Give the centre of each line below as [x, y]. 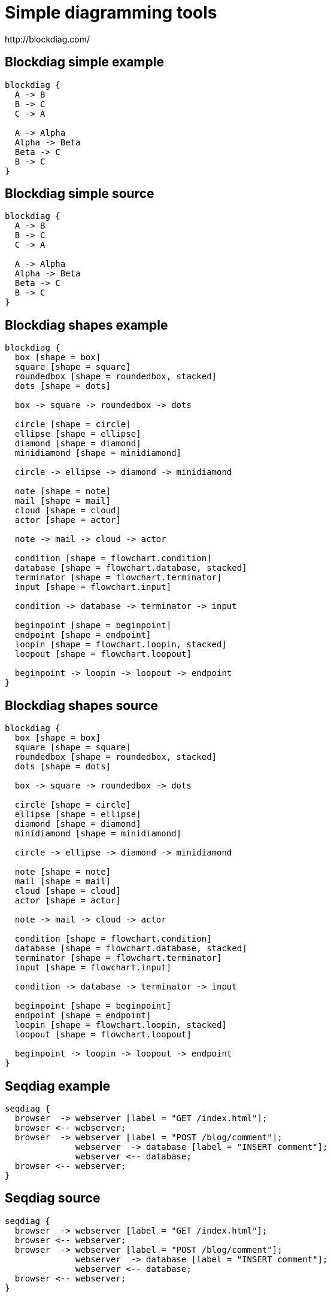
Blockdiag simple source [80, 194]
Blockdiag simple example [84, 62]
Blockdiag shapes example [86, 325]
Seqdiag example [57, 1086]
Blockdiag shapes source [82, 705]
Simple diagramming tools [111, 13]
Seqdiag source [53, 1198]
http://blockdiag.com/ [48, 39]
